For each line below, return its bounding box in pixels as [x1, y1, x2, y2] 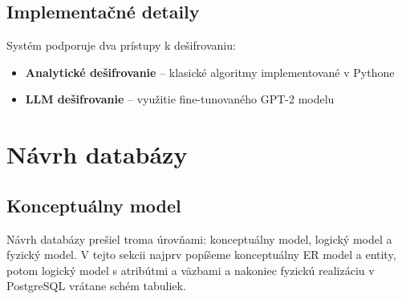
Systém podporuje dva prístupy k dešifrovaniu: [6, 37, 236, 54]
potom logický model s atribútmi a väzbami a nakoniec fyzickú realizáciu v [6, 261, 375, 278]
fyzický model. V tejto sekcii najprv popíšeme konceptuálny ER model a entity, [6, 246, 396, 263]
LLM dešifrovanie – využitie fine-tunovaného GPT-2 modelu [25, 91, 335, 107]
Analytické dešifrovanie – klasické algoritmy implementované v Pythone [25, 63, 395, 80]
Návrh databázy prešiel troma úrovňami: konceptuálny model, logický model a [6, 230, 392, 247]
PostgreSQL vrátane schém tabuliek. [6, 277, 186, 294]
